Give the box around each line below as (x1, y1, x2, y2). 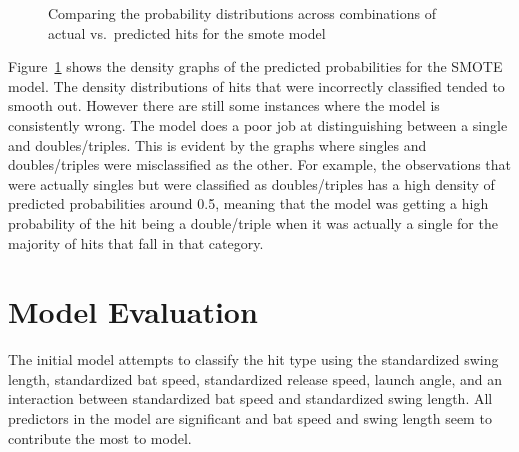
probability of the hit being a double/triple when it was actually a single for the (8, 212, 498, 233)
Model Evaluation (8, 291, 258, 332)
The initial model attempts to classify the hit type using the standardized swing (8, 349, 499, 370)
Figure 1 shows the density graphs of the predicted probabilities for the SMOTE (8, 56, 503, 77)
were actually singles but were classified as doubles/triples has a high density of (8, 173, 495, 194)
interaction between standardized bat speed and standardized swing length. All (8, 388, 493, 409)
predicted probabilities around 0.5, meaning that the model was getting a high (8, 193, 489, 214)
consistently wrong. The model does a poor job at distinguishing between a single (8, 114, 508, 135)
